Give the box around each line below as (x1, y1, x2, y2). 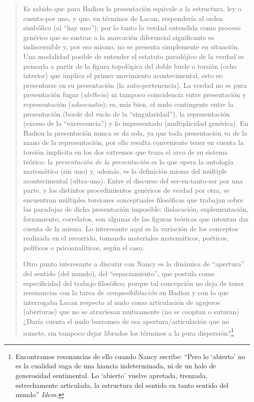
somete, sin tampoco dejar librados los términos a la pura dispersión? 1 (23, 326, 234, 338)
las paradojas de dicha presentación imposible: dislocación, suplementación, (23, 204, 249, 214)
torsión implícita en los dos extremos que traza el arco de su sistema (23, 146, 228, 157)
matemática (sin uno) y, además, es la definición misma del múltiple (23, 166, 227, 176)
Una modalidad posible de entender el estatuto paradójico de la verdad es (23, 51, 244, 61)
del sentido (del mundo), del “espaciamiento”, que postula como (23, 268, 214, 279)
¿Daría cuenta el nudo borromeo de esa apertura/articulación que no (23, 316, 229, 326)
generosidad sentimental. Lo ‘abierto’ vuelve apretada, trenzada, (15, 370, 208, 381)
